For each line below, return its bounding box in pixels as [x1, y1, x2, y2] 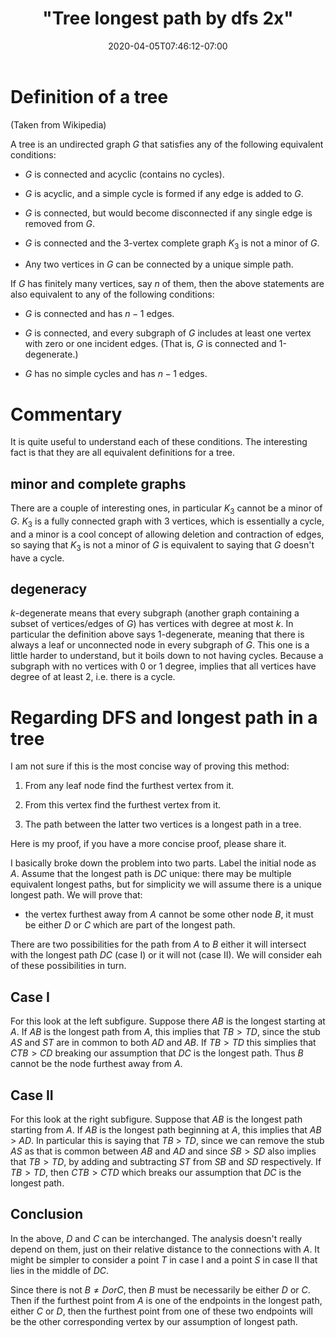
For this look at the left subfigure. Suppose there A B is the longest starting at [10, 1015, 326, 1027]
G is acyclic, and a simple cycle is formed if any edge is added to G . [24, 187, 304, 199]
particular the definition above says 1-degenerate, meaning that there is [10, 628, 305, 641]
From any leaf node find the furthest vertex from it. [24, 780, 235, 792]
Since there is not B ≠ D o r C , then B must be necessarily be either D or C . [10, 1283, 311, 1296]
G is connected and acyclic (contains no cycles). [24, 168, 225, 180]
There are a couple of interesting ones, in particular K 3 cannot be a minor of [10, 502, 323, 517]
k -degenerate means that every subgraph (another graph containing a [10, 607, 300, 619]
